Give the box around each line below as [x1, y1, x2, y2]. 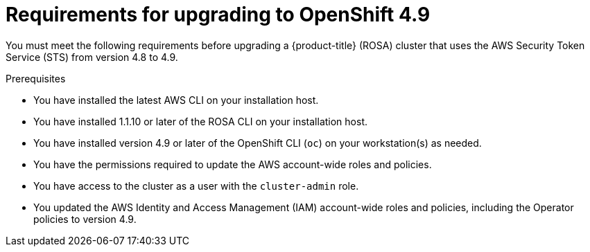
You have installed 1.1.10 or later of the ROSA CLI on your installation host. [33, 115, 367, 127]
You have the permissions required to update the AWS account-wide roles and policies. [33, 158, 432, 170]
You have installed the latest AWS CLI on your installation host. [33, 93, 319, 106]
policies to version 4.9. [33, 213, 137, 225]
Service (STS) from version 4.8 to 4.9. [6, 51, 178, 63]
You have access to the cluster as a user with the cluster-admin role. [33, 179, 359, 192]
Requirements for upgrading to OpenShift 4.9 [6, 3, 431, 26]
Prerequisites [6, 72, 66, 84]
